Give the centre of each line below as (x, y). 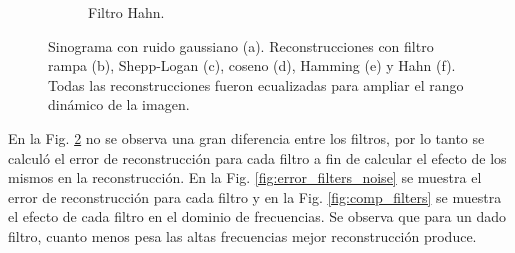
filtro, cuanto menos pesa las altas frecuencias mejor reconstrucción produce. (242, 235)
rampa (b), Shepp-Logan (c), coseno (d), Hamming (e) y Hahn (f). (252, 65)
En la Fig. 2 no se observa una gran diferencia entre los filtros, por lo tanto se (246, 137)
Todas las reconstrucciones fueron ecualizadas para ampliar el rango (256, 84)
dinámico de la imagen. (119, 104)
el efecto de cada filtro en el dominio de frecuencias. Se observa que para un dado (257, 216)
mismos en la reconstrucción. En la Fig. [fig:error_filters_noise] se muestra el (245, 177)
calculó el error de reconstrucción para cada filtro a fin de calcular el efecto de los (257, 157)
